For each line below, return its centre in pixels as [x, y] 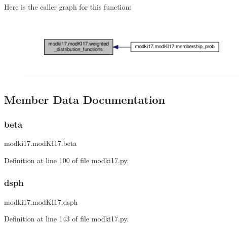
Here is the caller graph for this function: [68, 7]
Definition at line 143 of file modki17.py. [67, 219]
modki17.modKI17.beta [40, 143]
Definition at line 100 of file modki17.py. [67, 160]
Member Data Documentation [85, 99]
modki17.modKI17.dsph [41, 201]
